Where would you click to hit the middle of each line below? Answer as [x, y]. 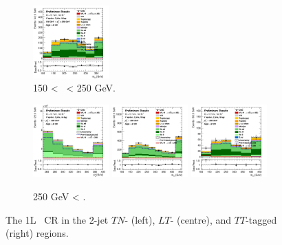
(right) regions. [37, 233]
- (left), [140, 219]
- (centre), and [201, 219]
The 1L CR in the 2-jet [57, 219]
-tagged [261, 219]
